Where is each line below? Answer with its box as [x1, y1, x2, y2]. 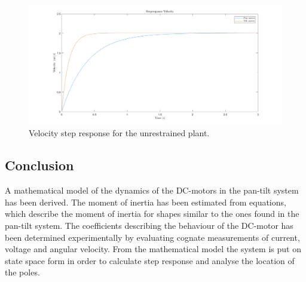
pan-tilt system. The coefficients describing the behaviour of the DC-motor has [5, 219, 293, 231]
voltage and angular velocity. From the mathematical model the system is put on [5, 243, 301, 255]
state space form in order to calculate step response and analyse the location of [5, 254, 295, 266]
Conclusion [5, 156, 74, 174]
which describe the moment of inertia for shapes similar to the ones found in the [5, 207, 299, 220]
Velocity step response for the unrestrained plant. [29, 127, 210, 139]
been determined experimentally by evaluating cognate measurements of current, [5, 231, 300, 243]
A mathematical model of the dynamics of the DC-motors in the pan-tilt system [5, 184, 299, 197]
